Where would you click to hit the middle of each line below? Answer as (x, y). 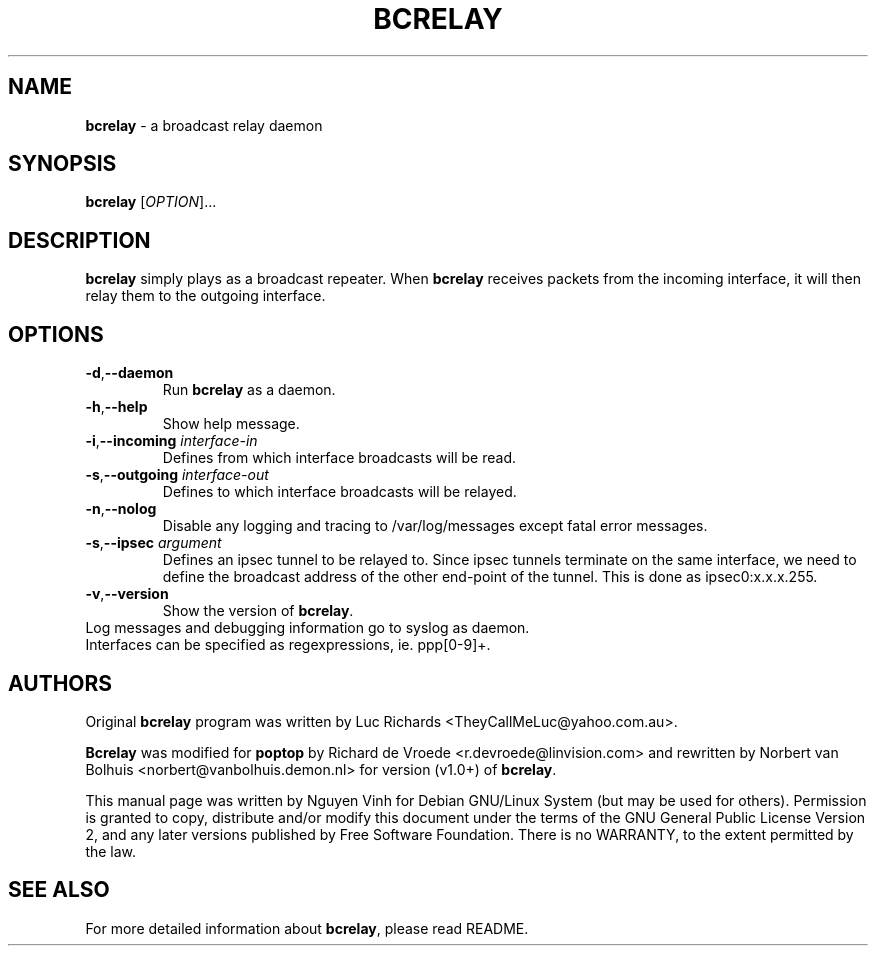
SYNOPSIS (62, 164)
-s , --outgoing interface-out (177, 475)
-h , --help (116, 407)
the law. (111, 851)
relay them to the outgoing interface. (205, 296)
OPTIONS (56, 334)
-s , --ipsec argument (153, 543)
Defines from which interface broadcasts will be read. (339, 458)
